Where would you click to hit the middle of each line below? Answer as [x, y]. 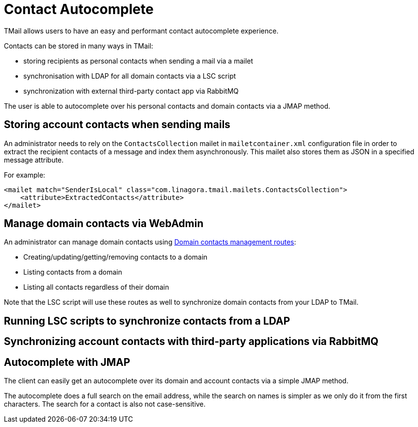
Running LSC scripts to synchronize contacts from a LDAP [147, 321]
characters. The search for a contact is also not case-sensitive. [105, 404]
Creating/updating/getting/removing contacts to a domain [115, 257]
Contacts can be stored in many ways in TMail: [79, 46]
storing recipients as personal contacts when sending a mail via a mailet [138, 61]
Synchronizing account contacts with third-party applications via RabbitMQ [191, 342]
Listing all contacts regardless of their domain [96, 287]
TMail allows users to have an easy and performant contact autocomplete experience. [141, 31]
